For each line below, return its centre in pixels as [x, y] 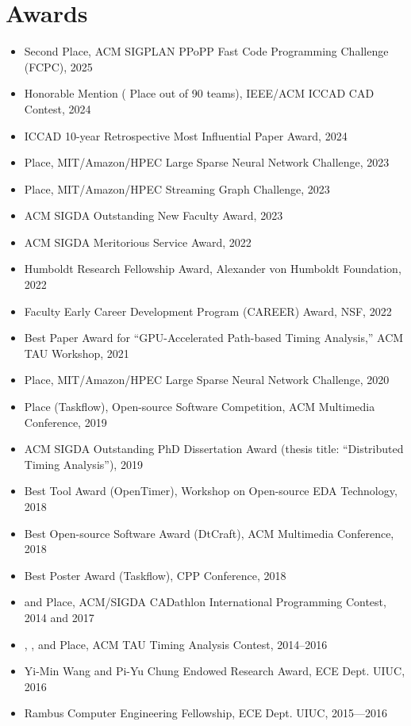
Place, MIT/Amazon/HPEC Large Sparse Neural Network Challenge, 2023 [207, 162]
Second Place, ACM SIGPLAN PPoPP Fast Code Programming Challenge [206, 51]
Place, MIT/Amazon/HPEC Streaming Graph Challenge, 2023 [177, 188]
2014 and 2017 [59, 617]
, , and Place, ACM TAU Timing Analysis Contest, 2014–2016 [176, 644]
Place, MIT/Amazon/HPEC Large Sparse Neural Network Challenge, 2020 [207, 380]
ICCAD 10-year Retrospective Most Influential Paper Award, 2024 [186, 135]
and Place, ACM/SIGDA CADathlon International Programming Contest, [205, 602]
